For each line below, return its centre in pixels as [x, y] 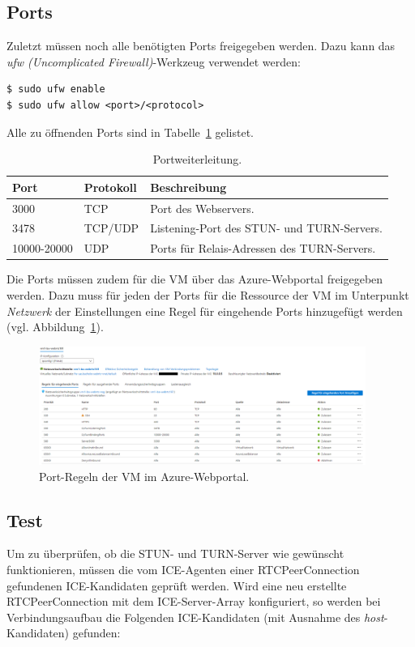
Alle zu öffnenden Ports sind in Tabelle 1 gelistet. [130, 132]
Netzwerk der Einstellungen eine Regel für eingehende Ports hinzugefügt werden [205, 311]
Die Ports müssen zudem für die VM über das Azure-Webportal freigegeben [195, 279]
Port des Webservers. [202, 208]
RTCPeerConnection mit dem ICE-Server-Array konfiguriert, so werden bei [194, 601]
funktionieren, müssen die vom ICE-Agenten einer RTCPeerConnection [183, 570]
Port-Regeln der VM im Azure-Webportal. [144, 476]
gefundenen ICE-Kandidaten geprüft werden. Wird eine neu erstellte [177, 585]
